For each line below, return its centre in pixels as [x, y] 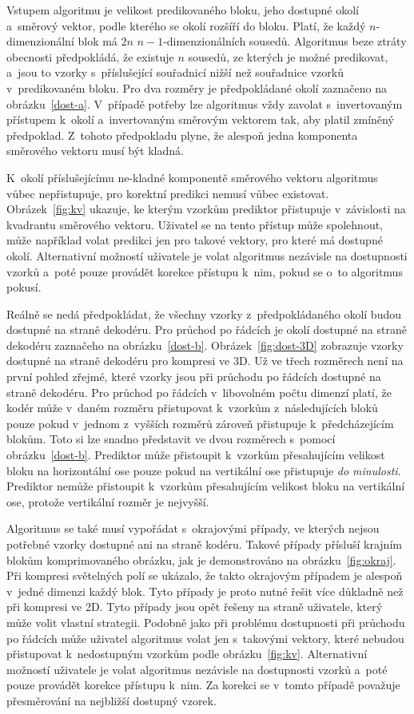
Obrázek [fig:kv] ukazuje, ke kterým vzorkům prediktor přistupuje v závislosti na [206, 209]
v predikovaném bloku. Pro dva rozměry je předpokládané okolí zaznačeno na [197, 87]
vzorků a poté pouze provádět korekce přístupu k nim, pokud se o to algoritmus [205, 271]
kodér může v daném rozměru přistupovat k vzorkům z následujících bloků [192, 408]
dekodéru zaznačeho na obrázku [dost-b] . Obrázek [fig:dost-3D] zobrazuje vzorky [205, 345]
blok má [98, 41]
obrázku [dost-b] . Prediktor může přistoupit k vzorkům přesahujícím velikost [196, 455]
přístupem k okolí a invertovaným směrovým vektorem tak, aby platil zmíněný [200, 119]
